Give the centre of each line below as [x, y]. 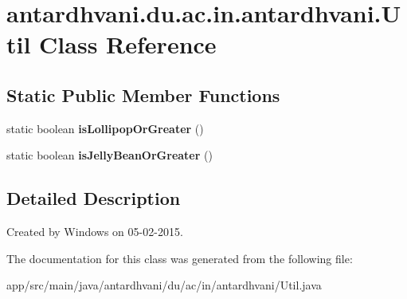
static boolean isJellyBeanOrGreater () [110, 155]
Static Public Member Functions [143, 94]
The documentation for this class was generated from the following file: [180, 258]
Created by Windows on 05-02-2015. [95, 232]
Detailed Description [94, 198]
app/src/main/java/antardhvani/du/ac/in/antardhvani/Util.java [164, 285]
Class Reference [128, 44]
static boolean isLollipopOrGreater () [105, 128]
